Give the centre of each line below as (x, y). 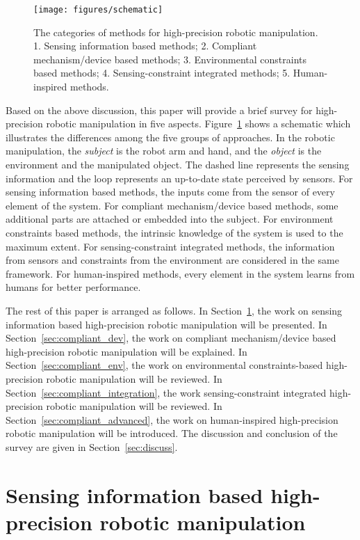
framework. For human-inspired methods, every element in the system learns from (180, 273)
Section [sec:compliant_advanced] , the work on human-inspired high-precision (172, 419)
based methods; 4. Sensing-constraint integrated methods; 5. (162, 73)
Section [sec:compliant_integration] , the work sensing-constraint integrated (166, 392)
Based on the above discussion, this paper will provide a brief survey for (159, 110)
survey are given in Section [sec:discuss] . (92, 446)
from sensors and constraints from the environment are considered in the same (172, 260)
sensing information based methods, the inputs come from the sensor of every (170, 192)
